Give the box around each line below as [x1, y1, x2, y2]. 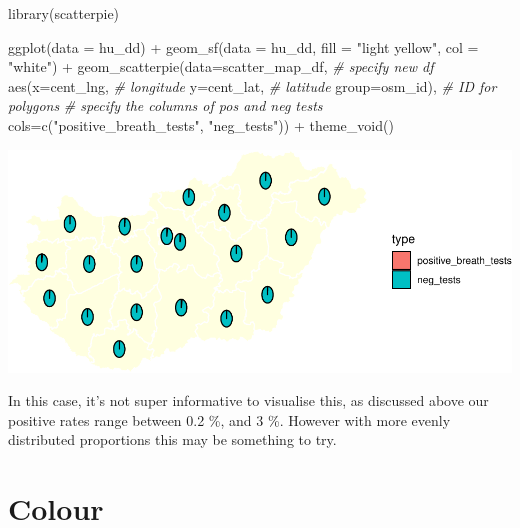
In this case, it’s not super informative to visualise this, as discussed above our [8, 390, 489, 411]
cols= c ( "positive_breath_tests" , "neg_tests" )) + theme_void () [8, 114, 394, 135]
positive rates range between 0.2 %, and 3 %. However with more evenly [8, 409, 451, 430]
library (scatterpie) [8, 3, 120, 23]
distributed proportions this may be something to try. [8, 429, 337, 450]
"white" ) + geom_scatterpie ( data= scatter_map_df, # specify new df [8, 56, 434, 77]
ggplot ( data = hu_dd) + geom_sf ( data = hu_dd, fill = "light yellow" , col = [8, 36, 479, 57]
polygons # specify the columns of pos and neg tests [8, 95, 323, 116]
